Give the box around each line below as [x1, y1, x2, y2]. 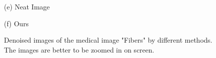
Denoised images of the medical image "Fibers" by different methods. [4, 35, 213, 45]
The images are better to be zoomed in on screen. [4, 44, 154, 55]
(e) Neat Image [4, 1, 50, 11]
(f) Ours [4, 18, 29, 28]
